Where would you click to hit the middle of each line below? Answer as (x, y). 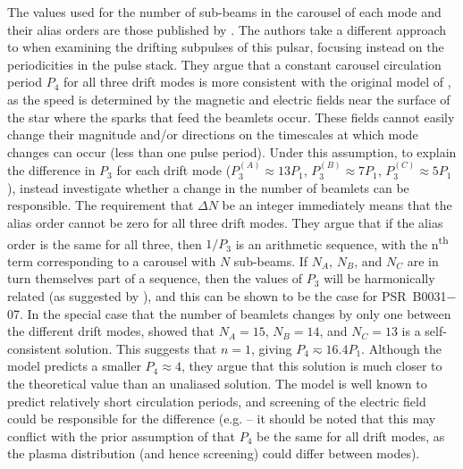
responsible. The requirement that (101, 205)
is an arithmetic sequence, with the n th (342, 242)
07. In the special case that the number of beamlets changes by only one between (229, 313)
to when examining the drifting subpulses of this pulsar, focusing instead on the (226, 47)
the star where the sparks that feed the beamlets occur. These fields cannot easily (231, 117)
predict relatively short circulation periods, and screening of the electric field (217, 401)
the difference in (51, 170)
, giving (271, 348)
